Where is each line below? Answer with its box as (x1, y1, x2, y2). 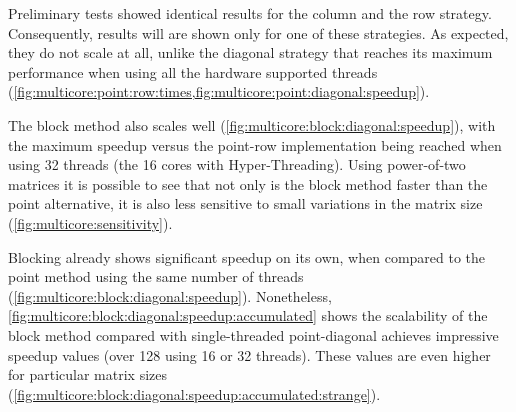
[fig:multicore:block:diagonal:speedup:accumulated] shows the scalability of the (8, 305, 488, 326)
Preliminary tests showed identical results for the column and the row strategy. (8, 3, 492, 23)
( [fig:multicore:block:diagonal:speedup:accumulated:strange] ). (8, 383, 381, 404)
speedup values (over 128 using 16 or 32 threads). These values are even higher (8, 344, 491, 365)
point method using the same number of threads (8, 266, 304, 287)
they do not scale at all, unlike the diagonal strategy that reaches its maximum (8, 42, 493, 63)
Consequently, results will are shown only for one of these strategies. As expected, (8, 22, 509, 43)
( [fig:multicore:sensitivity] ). (8, 212, 173, 233)
